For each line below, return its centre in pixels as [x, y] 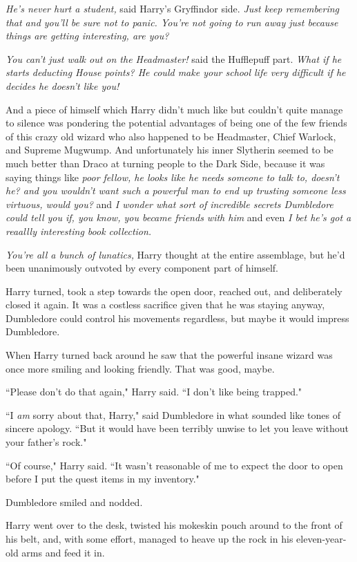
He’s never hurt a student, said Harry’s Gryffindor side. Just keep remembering [173, 8]
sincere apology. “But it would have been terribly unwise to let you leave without [177, 428]
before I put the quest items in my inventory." [103, 479]
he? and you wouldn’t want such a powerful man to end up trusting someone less [176, 190]
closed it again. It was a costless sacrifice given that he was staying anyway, [165, 305]
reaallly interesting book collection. [79, 231]
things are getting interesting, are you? [87, 36]
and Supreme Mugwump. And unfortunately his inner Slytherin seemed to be [170, 150]
